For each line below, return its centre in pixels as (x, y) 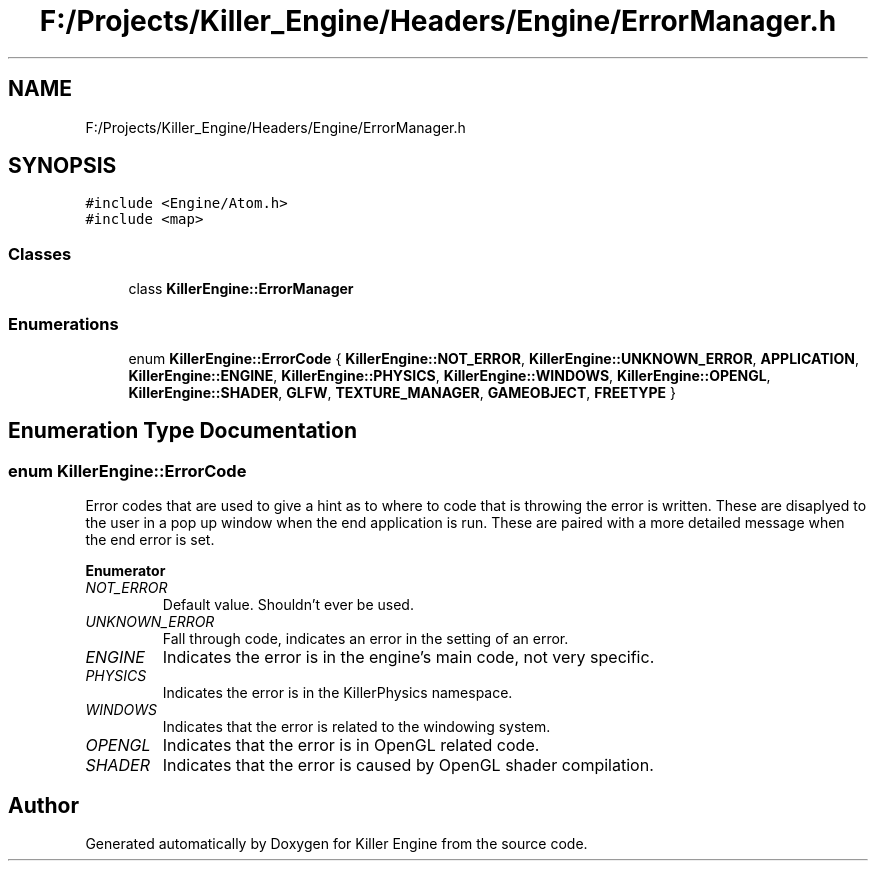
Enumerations (63, 323)
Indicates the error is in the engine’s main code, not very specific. (408, 657)
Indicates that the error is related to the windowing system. (356, 727)
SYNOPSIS (62, 166)
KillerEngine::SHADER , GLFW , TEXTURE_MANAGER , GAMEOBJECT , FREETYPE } (402, 392)
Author (43, 805)
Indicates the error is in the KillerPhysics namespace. (337, 693)
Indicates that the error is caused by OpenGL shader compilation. (408, 765)
